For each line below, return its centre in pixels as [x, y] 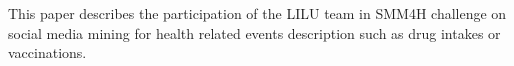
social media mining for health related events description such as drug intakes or [254, 32]
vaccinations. [47, 52]
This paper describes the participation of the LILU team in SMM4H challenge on [257, 13]
